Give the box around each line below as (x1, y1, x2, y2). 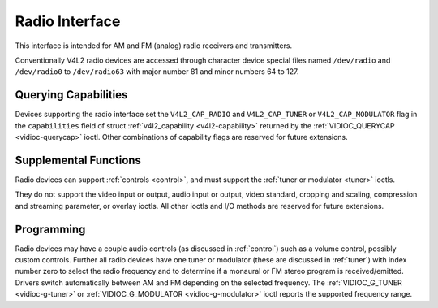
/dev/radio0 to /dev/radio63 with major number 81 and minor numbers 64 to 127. (15, 67, 299, 76)
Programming (15, 222, 86, 236)
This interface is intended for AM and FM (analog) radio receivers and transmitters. (15, 41, 292, 50)
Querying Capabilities (15, 88, 128, 102)
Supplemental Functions (15, 153, 142, 167)
